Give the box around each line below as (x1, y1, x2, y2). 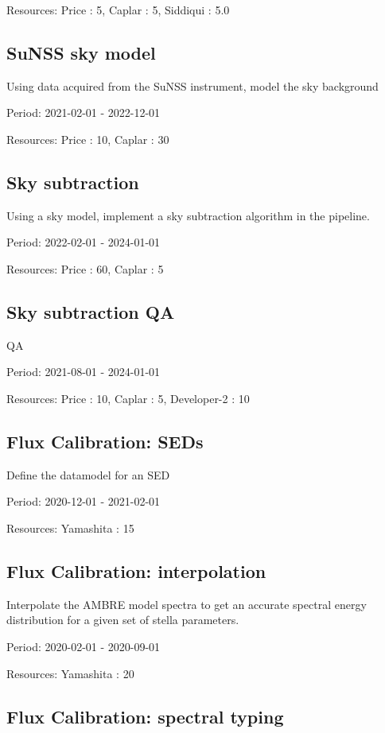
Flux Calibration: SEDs (6, 429, 204, 453)
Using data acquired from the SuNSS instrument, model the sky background (6, 77, 379, 94)
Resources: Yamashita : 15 (6, 519, 134, 536)
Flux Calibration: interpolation (6, 558, 266, 583)
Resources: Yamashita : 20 (6, 665, 134, 681)
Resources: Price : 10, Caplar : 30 (6, 130, 169, 147)
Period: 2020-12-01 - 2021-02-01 (6, 493, 161, 510)
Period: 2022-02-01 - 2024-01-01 (6, 234, 161, 250)
